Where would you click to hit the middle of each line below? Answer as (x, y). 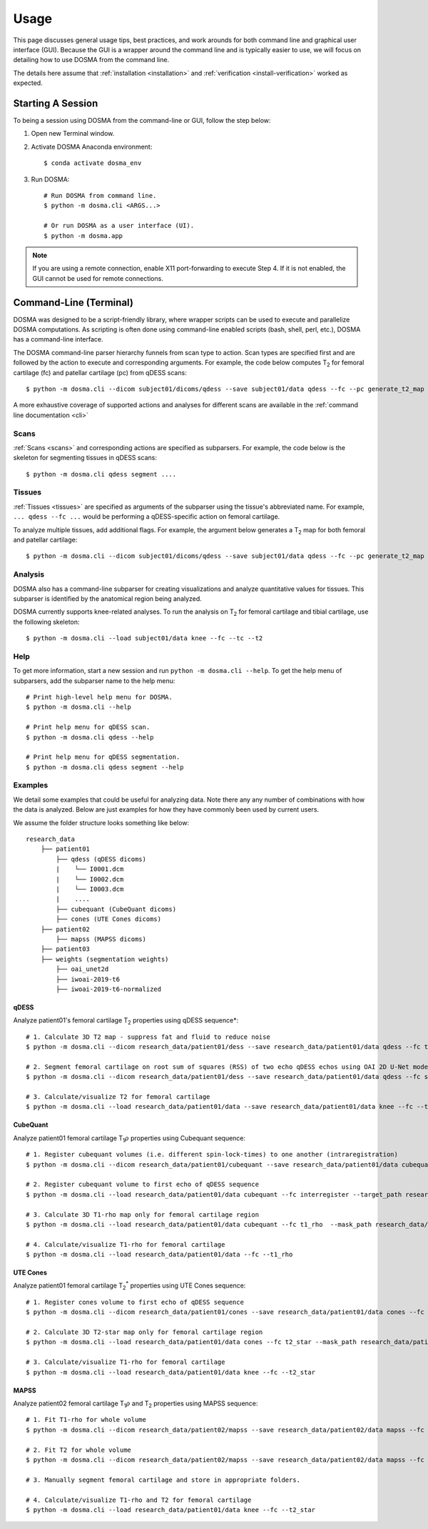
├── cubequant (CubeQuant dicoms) (116, 909)
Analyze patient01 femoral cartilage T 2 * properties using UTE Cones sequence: (129, 1286)
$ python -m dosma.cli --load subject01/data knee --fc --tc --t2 (144, 638)
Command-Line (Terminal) (73, 303)
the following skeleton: (46, 622)
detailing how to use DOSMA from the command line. (91, 60)
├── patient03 (65, 949)
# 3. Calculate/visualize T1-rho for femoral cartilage (126, 1362)
